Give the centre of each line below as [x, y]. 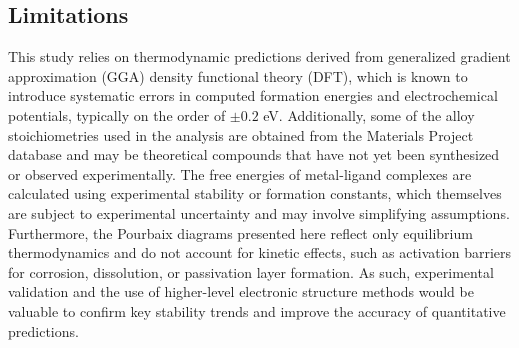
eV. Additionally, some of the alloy [369, 114]
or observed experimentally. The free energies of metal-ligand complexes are [240, 173]
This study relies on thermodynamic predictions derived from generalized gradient [259, 56]
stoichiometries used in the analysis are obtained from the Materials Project [241, 134]
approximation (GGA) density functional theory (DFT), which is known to [238, 75]
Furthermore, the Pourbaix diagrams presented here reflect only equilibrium [240, 232]
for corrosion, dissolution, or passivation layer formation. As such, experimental [251, 271]
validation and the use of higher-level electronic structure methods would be [241, 291]
